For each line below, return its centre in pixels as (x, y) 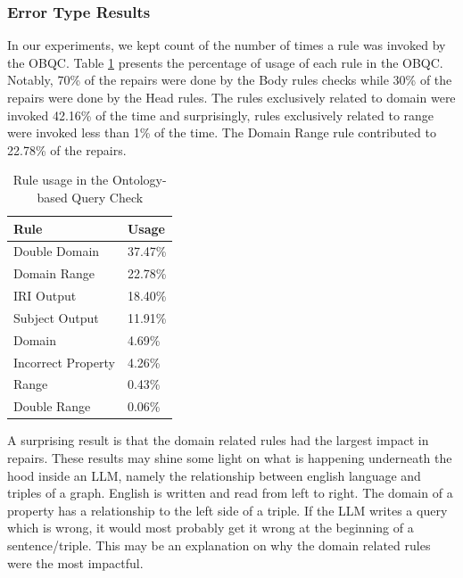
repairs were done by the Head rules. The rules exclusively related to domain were (231, 97)
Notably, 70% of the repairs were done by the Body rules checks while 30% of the (230, 80)
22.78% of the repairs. (67, 149)
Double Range (52, 406)
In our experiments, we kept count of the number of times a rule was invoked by (227, 45)
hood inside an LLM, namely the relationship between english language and (214, 475)
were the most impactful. (75, 562)
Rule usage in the (61, 180)
